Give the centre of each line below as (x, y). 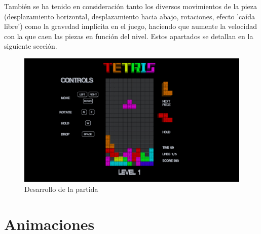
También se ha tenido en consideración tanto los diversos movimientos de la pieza (131, 6)
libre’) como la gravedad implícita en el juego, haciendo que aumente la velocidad (131, 26)
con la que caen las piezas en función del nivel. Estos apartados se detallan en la (129, 36)
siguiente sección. (31, 46)
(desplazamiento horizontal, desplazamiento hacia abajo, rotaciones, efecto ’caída (129, 16)
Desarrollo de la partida (61, 189)
